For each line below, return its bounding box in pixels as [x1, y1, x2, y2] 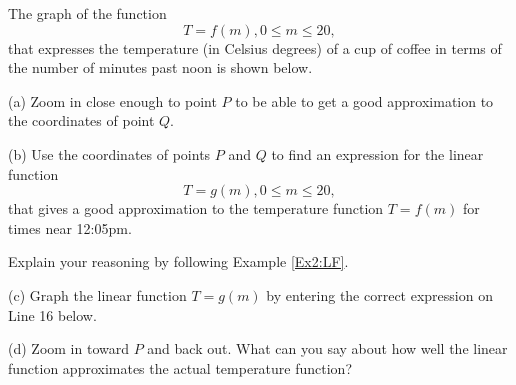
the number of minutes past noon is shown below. [8, 57, 313, 78]
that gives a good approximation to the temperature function [8, 198, 384, 219]
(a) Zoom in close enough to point [8, 90, 217, 111]
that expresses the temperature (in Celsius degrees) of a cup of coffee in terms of [8, 37, 502, 58]
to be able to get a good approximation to [235, 90, 494, 111]
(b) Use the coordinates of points [8, 143, 211, 164]
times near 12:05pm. [8, 217, 132, 238]
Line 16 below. [8, 304, 97, 325]
